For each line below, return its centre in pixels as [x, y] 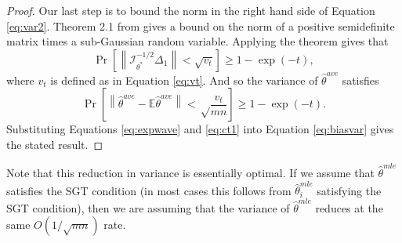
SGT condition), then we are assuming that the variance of [148, 207]
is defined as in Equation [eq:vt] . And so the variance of [184, 80]
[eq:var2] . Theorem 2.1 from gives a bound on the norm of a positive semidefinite [201, 25]
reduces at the [349, 207]
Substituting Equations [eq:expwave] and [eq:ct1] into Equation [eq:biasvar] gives [200, 129]
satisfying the [349, 190]
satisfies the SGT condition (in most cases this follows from [149, 190]
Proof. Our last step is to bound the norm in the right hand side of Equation [191, 10]
